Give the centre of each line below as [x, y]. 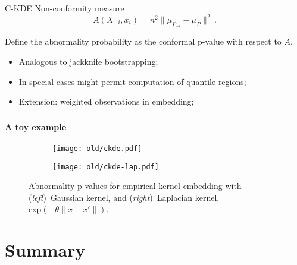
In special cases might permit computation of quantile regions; [132, 81]
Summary [45, 250]
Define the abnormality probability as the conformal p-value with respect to [143, 41]
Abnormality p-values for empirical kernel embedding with [135, 186]
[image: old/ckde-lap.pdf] [106, 167]
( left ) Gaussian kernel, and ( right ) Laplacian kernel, [124, 197]
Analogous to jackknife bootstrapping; [88, 61]
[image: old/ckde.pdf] [97, 148]
